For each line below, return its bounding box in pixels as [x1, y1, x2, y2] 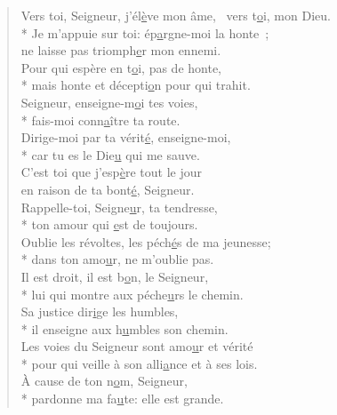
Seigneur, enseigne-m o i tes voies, [20, 92, 198, 111]
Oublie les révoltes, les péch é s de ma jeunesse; [20, 232, 271, 251]
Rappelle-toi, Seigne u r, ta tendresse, [20, 197, 218, 216]
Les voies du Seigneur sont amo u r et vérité [20, 337, 253, 355]
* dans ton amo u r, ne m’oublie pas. [20, 250, 214, 268]
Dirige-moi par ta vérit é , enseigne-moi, [20, 128, 231, 147]
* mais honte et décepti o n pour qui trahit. [20, 76, 251, 94]
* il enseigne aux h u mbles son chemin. [20, 319, 229, 338]
